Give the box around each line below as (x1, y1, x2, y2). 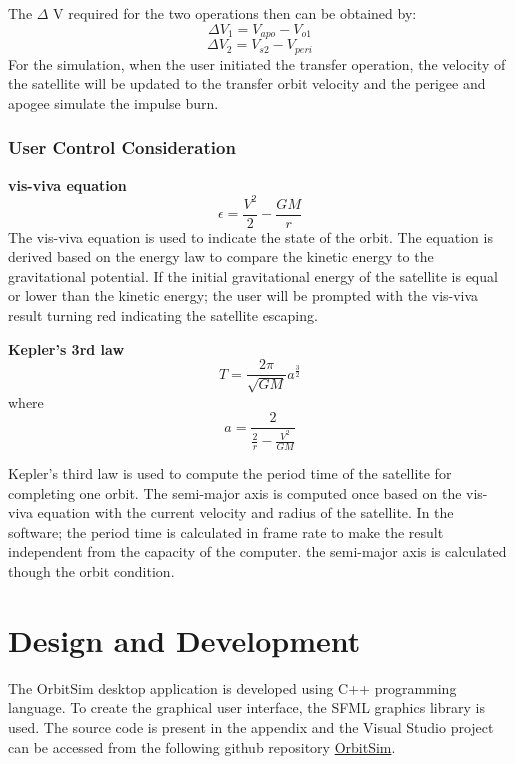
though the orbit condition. (8, 561, 175, 582)
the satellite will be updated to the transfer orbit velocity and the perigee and (8, 73, 486, 94)
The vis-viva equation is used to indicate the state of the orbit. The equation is (8, 226, 493, 247)
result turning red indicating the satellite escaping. (8, 305, 318, 326)
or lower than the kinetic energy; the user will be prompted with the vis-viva (8, 285, 479, 306)
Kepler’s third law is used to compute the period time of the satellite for (8, 463, 452, 484)
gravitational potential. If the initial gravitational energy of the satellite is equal (8, 265, 498, 286)
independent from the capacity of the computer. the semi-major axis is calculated (8, 541, 507, 562)
